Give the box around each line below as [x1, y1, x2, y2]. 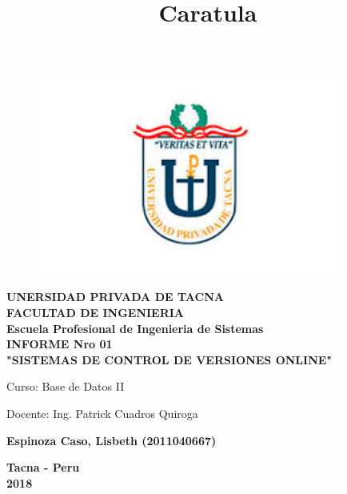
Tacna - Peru [6, 459, 80, 476]
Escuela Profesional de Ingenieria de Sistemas [6, 319, 264, 336]
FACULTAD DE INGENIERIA [6, 304, 185, 321]
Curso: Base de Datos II [6, 378, 125, 395]
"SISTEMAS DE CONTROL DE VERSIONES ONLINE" [6, 351, 333, 367]
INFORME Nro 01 [6, 335, 113, 352]
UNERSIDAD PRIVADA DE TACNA [6, 288, 224, 305]
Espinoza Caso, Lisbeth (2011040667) [6, 432, 217, 448]
